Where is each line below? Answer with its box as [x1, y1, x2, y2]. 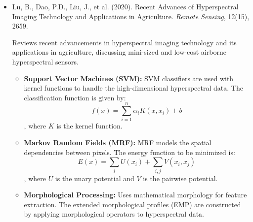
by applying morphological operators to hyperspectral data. [24, 209, 204, 219]
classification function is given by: [24, 92, 126, 102]
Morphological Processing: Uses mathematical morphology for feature [24, 190, 247, 200]
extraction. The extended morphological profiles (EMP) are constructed [24, 199, 241, 209]
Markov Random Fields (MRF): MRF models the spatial [24, 137, 211, 148]
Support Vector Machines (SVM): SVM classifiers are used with [24, 73, 234, 83]
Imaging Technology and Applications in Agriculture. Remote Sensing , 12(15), [12, 11, 250, 21]
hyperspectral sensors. [12, 56, 79, 66]
